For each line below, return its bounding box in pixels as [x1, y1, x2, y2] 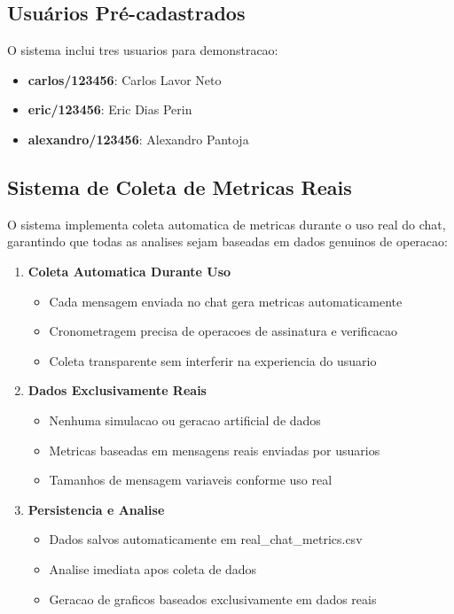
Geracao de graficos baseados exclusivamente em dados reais [49, 589, 377, 608]
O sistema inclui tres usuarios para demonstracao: [7, 41, 278, 59]
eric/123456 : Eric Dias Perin [27, 100, 192, 119]
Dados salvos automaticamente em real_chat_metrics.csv [49, 530, 363, 548]
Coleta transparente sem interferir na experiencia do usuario [49, 351, 377, 369]
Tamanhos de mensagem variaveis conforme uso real [49, 470, 333, 489]
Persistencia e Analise [27, 500, 165, 518]
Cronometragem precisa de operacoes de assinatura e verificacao [49, 322, 398, 340]
